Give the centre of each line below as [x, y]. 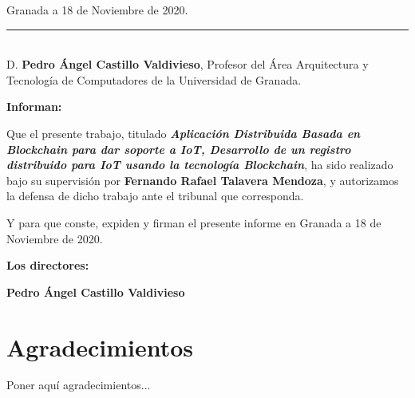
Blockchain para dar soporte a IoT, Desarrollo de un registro [179, 149]
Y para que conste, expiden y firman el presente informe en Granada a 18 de [194, 222]
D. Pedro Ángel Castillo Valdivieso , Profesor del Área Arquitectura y [188, 64]
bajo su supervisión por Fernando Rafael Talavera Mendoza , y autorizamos [203, 180]
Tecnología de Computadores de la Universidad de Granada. [154, 79]
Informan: [34, 106]
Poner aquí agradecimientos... [79, 385]
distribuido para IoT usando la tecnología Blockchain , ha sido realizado [200, 165]
